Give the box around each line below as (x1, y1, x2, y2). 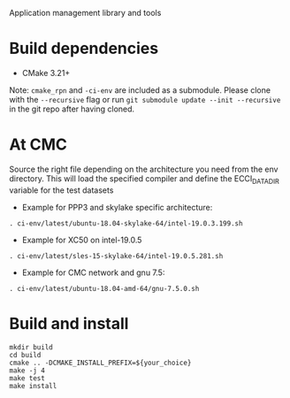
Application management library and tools (9, 8, 162, 18)
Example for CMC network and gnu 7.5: (21, 267, 165, 278)
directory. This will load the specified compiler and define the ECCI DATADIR (9, 172, 280, 186)
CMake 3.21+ (21, 67, 71, 78)
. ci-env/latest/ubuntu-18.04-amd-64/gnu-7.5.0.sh (9, 284, 200, 293)
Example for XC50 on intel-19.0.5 (21, 234, 142, 245)
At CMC (9, 134, 68, 155)
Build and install (9, 313, 129, 333)
